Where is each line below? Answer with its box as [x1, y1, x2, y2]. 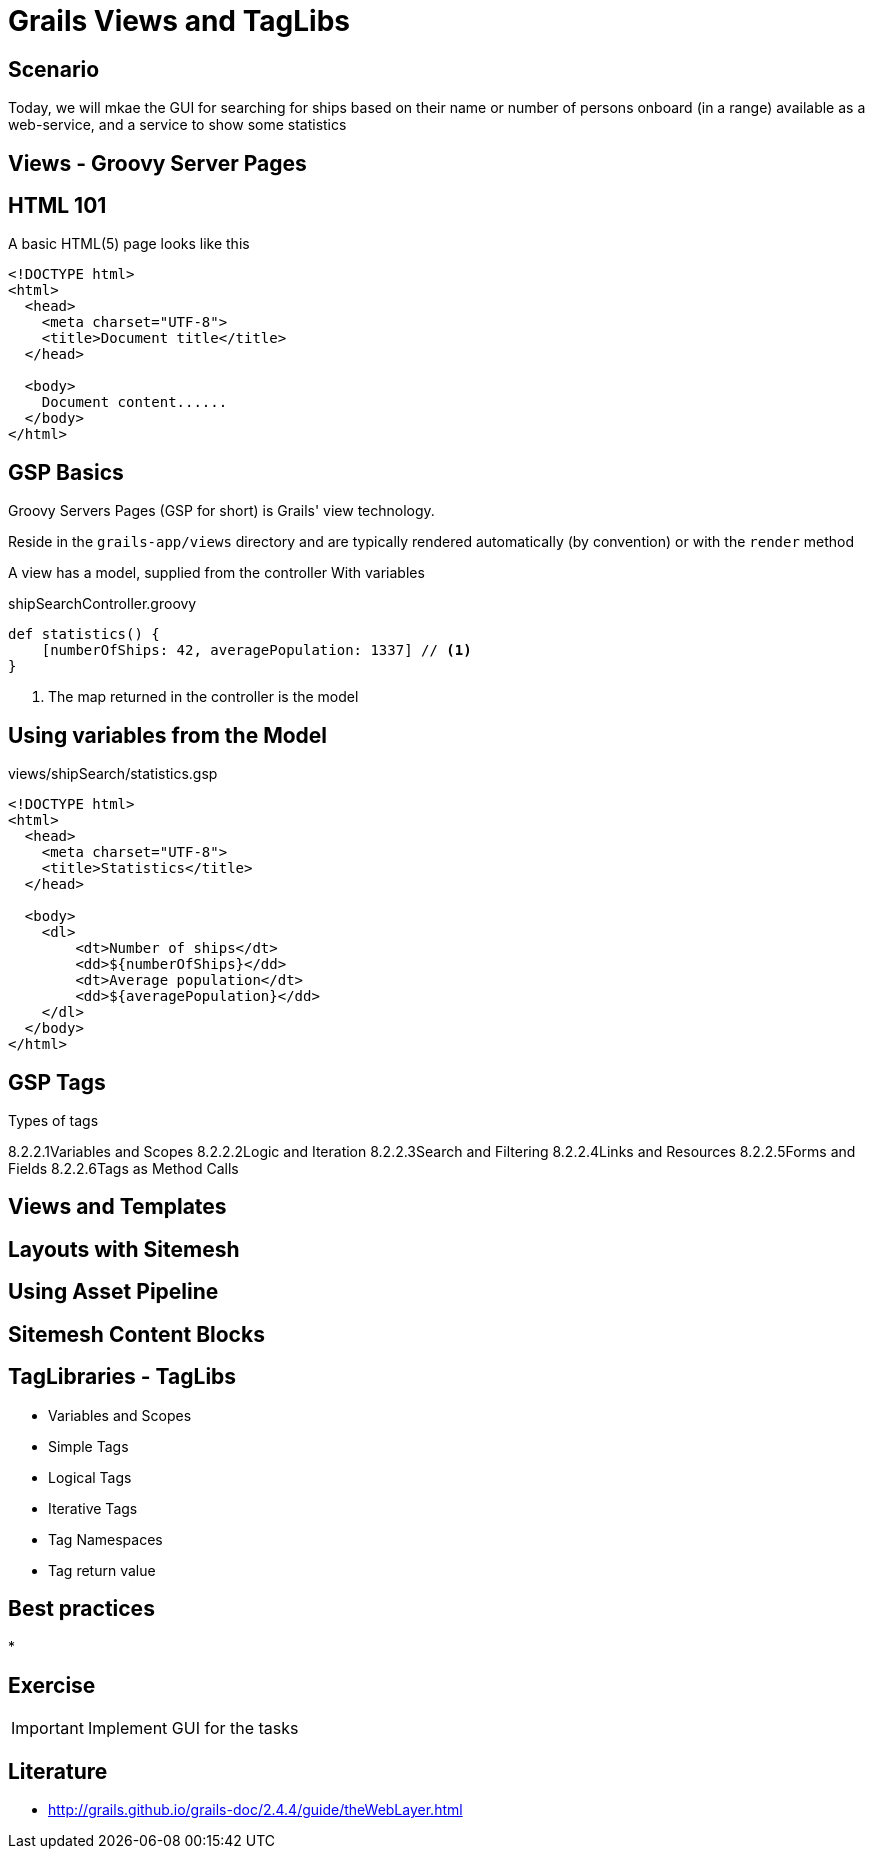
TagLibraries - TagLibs [8, 1364, 237, 1390]
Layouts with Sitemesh [8, 1236, 240, 1262]
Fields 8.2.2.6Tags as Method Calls [8, 1159, 239, 1177]
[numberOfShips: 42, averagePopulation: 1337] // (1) [41, 642, 472, 659]
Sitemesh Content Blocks [8, 1321, 265, 1347]
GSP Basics [8, 459, 124, 485]
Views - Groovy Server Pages [8, 150, 307, 176]
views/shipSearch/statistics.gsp [8, 765, 218, 783]
